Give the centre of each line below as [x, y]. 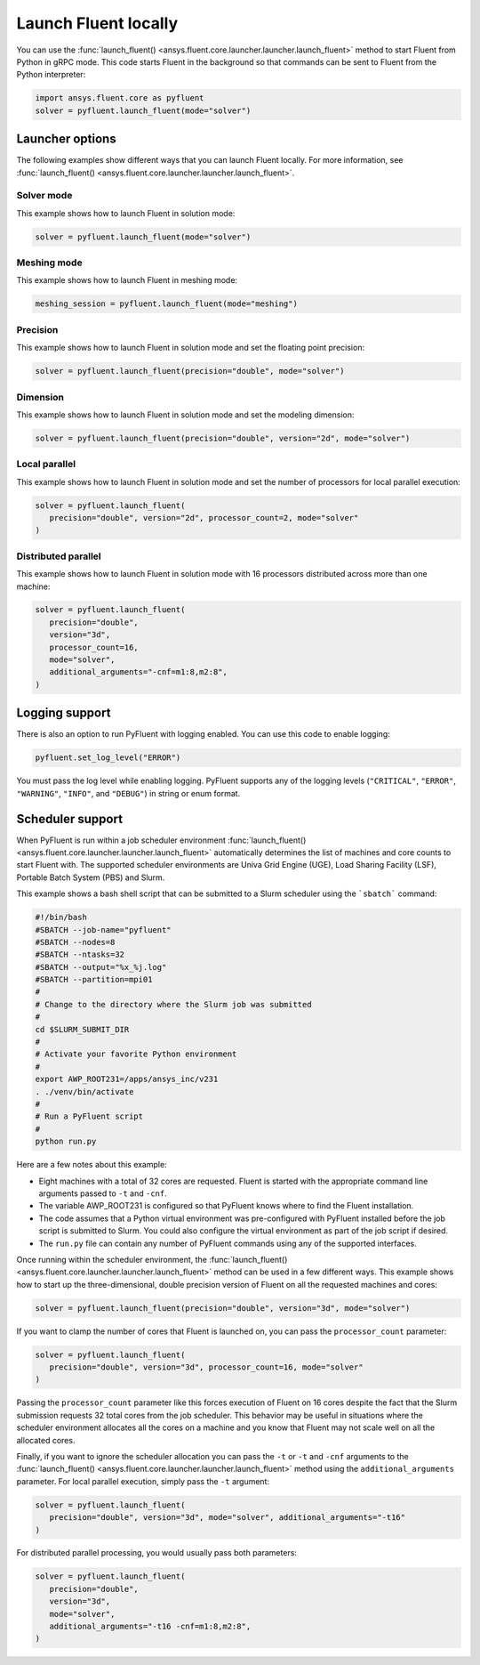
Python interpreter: [51, 75]
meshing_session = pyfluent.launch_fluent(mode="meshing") [166, 304]
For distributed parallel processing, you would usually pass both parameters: [157, 1553]
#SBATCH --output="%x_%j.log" [101, 967]
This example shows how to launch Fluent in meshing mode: [127, 280]
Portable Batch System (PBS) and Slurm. [91, 877]
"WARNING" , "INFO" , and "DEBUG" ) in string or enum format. [128, 793]
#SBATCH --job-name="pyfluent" [104, 929]
